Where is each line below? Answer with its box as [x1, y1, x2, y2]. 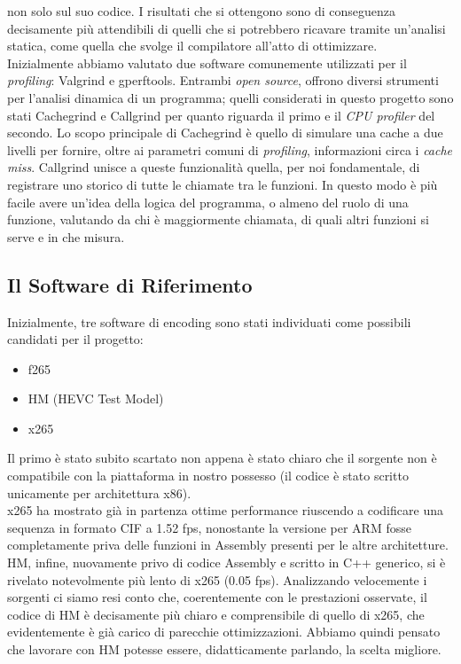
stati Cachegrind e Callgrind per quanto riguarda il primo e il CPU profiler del [7, 105, 435, 124]
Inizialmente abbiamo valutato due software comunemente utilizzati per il [7, 53, 407, 72]
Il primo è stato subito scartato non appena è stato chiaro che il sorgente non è [7, 449, 437, 467]
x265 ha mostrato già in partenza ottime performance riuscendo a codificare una [7, 501, 443, 519]
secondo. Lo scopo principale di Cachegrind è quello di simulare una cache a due [7, 123, 443, 142]
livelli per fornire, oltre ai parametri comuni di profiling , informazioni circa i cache [7, 140, 453, 159]
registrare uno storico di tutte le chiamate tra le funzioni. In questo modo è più [7, 175, 438, 193]
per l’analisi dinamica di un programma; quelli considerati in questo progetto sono [7, 88, 454, 106]
